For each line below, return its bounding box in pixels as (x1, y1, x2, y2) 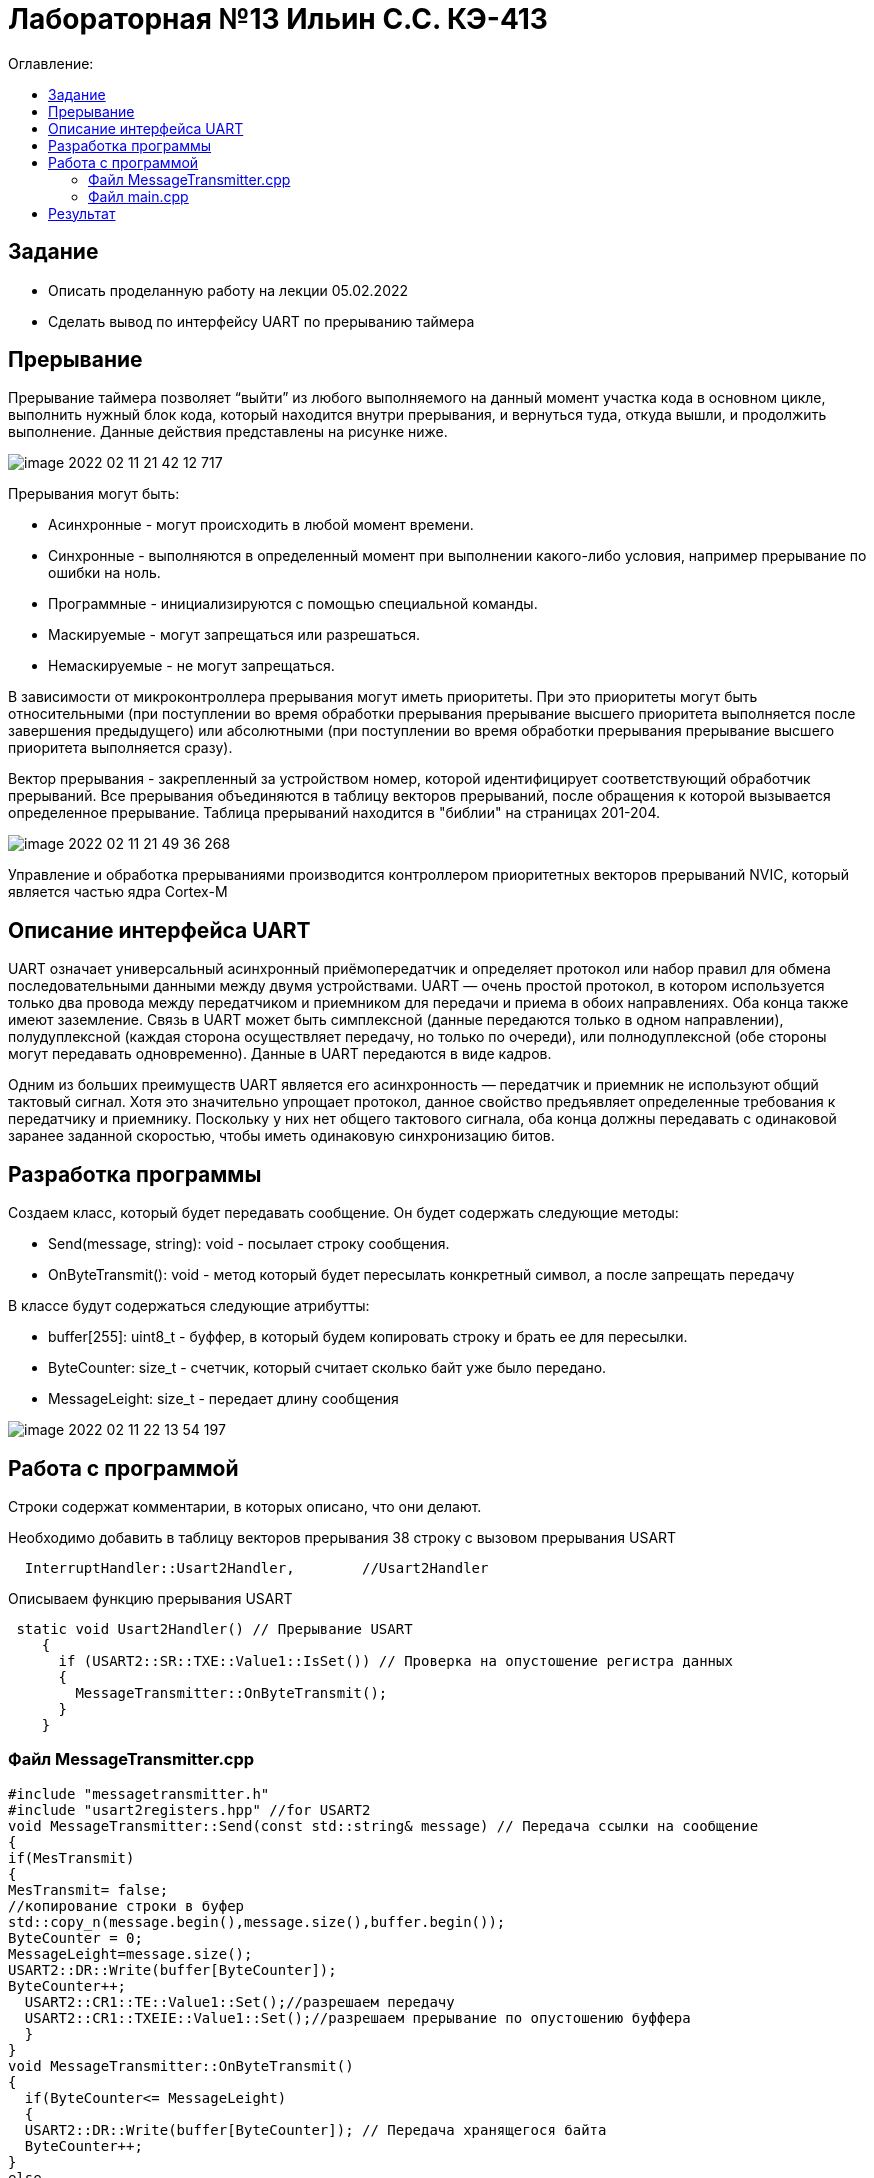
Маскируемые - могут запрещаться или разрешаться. (48, 626, 421, 644)
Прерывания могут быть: (8, 485, 180, 503)
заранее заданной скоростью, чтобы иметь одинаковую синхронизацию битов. (8, 1127, 555, 1145)
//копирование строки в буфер (8, 1897, 245, 1914)
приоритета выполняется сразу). (8, 739, 233, 757)
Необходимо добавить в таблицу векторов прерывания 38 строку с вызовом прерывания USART (8, 1528, 677, 1546)
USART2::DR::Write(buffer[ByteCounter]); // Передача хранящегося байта (24, 2121, 607, 2138)
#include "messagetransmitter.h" (8, 1785, 270, 1802)
